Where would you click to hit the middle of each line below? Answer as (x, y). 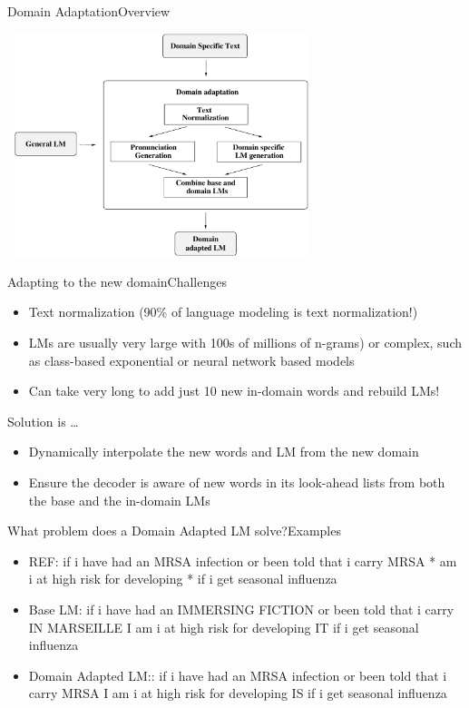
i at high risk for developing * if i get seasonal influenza (183, 579)
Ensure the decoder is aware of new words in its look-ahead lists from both (237, 482)
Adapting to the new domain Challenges (117, 281)
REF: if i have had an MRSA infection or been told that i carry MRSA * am (243, 560)
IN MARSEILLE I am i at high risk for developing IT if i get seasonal (224, 627)
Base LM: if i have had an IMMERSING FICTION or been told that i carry (241, 609)
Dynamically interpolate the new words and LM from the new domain (224, 452)
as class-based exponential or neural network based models (191, 360)
